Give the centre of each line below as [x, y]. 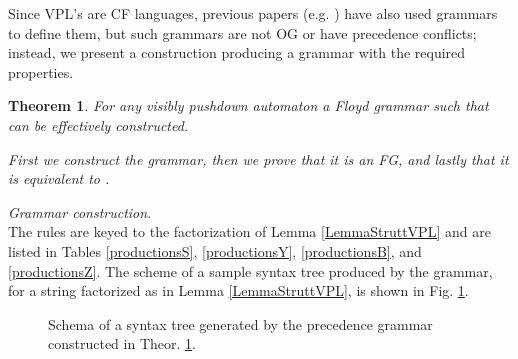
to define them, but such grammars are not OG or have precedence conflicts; [242, 32]
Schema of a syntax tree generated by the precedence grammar [240, 323]
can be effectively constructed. [98, 124]
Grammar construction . [80, 211]
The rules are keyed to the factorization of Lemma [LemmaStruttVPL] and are [249, 231]
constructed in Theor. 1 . [122, 343]
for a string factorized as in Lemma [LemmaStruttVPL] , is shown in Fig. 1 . [238, 290]
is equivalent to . [59, 178]
